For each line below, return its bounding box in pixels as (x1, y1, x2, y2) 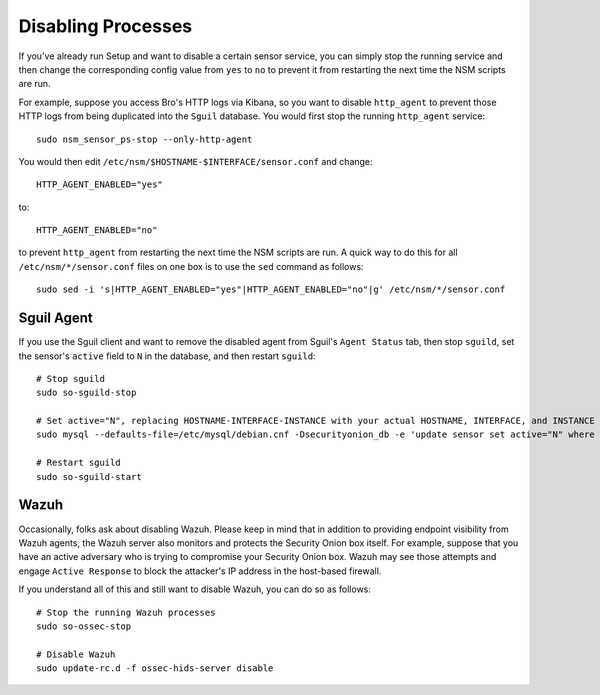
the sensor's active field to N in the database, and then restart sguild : (18, 350, 316, 362)
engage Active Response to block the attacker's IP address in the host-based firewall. (18, 565, 382, 577)
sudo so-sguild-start (36, 471, 142, 482)
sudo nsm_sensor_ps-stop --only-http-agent (36, 133, 253, 145)
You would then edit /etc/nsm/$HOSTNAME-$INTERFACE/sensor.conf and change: (18, 155, 374, 167)
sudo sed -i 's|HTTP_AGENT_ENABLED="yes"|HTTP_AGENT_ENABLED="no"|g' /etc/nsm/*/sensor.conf (36, 284, 506, 295)
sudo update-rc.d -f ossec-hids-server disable (36, 663, 274, 674)
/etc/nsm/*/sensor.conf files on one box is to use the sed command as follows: (18, 260, 364, 272)
